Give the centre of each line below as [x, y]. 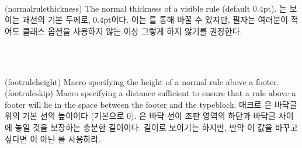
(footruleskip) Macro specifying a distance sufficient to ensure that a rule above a [150, 93]
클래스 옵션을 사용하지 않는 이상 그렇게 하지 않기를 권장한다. [132, 31]
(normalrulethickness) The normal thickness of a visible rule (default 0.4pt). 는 [146, 8]
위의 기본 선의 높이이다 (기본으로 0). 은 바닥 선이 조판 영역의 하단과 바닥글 [140, 116]
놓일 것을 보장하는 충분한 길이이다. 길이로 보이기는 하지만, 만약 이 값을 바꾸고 [156, 127]
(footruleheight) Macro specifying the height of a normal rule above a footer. [142, 81]
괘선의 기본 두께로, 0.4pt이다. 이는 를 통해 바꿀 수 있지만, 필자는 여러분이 [155, 20]
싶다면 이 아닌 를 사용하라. [53, 138]
